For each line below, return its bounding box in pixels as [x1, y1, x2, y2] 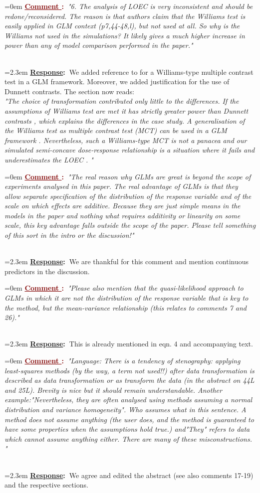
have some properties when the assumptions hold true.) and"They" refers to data [4, 424, 250, 434]
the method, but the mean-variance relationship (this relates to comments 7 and [4, 302, 247, 313]
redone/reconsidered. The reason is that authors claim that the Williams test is [4, 10, 246, 21]
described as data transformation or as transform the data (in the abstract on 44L [4, 375, 255, 385]
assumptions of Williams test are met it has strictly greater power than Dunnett [4, 105, 249, 116]
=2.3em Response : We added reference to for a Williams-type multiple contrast [4, 66, 254, 77]
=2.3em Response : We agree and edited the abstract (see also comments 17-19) [4, 470, 254, 480]
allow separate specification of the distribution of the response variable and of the [4, 190, 252, 201]
